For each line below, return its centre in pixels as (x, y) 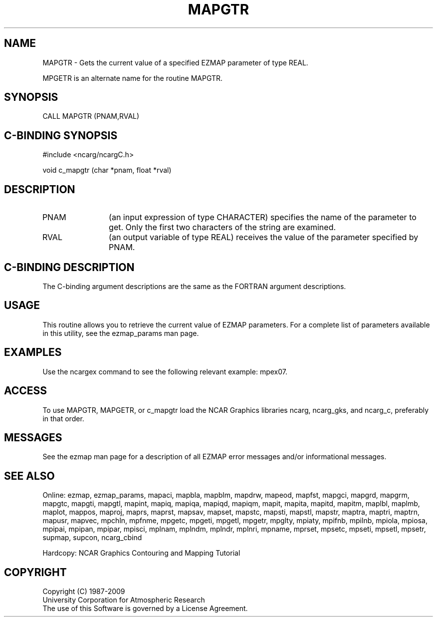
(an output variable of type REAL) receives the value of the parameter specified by (264, 237)
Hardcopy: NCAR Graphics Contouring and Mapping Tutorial (141, 553)
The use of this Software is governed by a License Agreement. (145, 609)
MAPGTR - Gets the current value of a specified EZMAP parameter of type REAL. (175, 62)
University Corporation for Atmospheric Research (124, 600)
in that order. (63, 418)
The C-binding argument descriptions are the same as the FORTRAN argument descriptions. (194, 286)
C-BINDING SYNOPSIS (61, 135)
